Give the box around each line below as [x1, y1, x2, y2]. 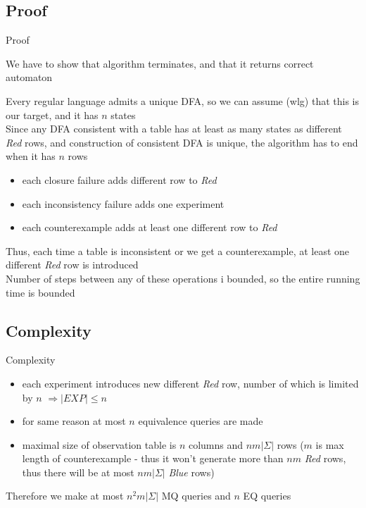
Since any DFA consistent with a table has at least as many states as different [6, 121, 342, 136]
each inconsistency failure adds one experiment [22, 196, 225, 211]
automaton [6, 70, 53, 85]
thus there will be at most [22, 464, 134, 479]
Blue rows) [168, 464, 215, 479]
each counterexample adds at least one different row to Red [22, 220, 277, 235]
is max [315, 437, 344, 452]
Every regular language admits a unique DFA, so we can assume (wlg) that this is [6, 93, 360, 108]
